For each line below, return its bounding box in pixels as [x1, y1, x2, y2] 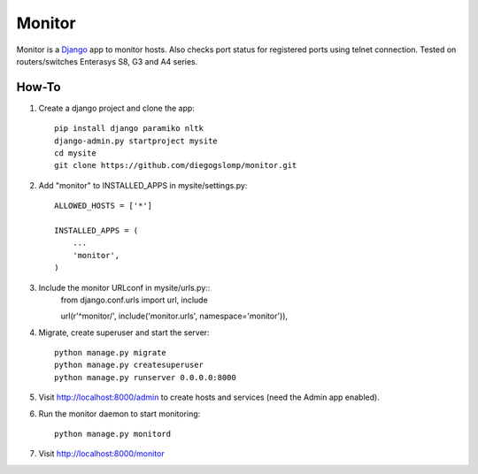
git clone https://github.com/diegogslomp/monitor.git [54, 160, 297, 171]
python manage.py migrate [54, 348, 167, 358]
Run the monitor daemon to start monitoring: [38, 408, 201, 419]
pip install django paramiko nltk [54, 124, 204, 134]
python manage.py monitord [54, 429, 172, 440]
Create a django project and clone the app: [38, 103, 195, 113]
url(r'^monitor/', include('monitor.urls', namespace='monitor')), [60, 310, 288, 322]
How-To [16, 80, 61, 95]
